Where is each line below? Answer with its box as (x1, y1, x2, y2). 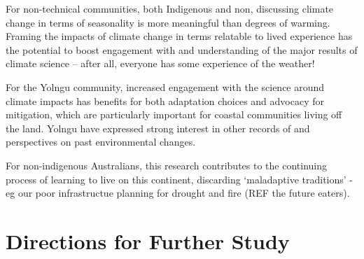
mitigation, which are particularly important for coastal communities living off (6, 107, 342, 122)
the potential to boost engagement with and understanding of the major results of (6, 42, 358, 57)
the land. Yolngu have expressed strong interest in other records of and (6, 120, 310, 135)
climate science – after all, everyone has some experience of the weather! (6, 56, 315, 71)
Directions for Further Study (6, 226, 290, 255)
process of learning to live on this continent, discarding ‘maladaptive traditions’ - (6, 171, 353, 186)
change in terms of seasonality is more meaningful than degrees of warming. (6, 15, 330, 29)
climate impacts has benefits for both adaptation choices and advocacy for (6, 93, 324, 108)
